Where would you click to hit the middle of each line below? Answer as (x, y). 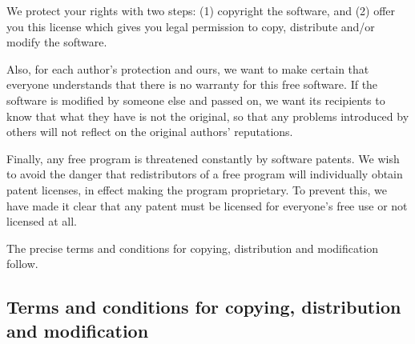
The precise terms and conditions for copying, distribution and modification (193, 248)
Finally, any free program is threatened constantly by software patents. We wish (203, 158)
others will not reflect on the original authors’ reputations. (150, 132)
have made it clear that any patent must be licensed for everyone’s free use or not (207, 205)
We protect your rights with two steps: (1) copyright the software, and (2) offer (201, 10)
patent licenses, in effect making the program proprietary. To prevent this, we (197, 189)
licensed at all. (42, 221)
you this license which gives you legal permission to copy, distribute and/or (191, 26)
